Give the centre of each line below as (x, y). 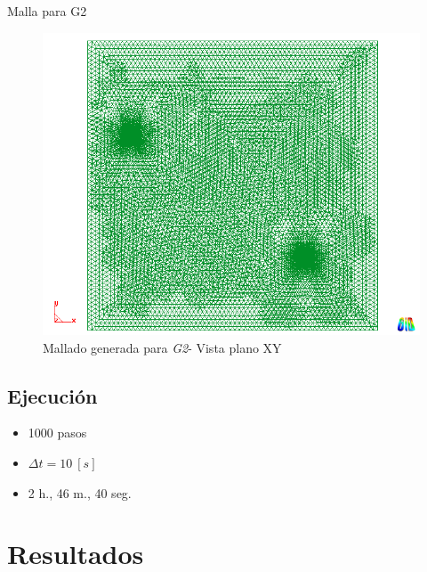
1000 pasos (57, 433)
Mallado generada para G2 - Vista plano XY (162, 347)
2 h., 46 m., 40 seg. (80, 492)
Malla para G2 (47, 11)
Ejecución (52, 395)
